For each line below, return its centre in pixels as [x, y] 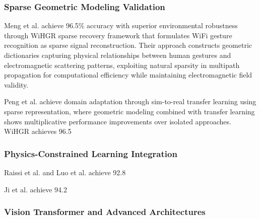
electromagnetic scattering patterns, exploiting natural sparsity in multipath [122, 65]
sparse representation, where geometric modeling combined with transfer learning [129, 111]
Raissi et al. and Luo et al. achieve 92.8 [65, 172]
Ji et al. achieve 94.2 [36, 189]
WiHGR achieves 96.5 [38, 131]
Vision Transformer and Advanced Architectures [105, 212]
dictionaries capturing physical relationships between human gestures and [118, 55]
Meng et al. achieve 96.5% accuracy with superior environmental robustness [121, 25]
